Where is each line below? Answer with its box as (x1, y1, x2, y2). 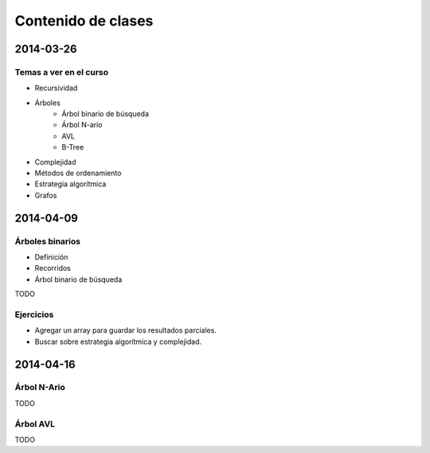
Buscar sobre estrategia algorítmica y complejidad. (34, 337, 202, 346)
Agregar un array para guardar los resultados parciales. (34, 326, 217, 335)
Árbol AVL (14, 418, 56, 429)
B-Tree (61, 143, 84, 152)
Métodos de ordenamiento (34, 168, 122, 178)
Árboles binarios (14, 236, 81, 247)
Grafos (34, 190, 57, 200)
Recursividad (34, 84, 78, 93)
